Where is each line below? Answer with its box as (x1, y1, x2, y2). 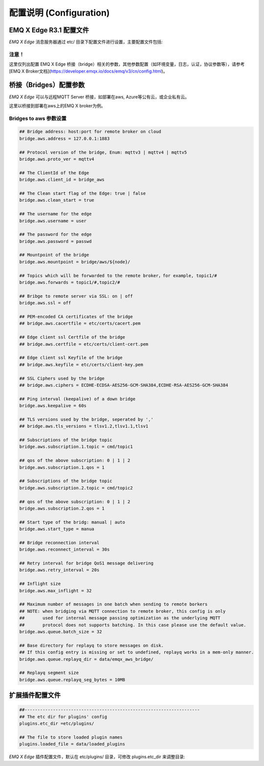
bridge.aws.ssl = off (19, 300, 71, 306)
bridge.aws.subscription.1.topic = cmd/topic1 (19, 444, 133, 450)
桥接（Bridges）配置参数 (9, 81, 85, 89)
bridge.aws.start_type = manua (19, 526, 95, 532)
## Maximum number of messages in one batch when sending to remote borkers (19, 602, 208, 607)
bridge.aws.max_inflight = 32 (19, 588, 92, 593)
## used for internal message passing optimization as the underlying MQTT (19, 615, 221, 621)
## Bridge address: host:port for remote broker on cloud (19, 129, 161, 135)
